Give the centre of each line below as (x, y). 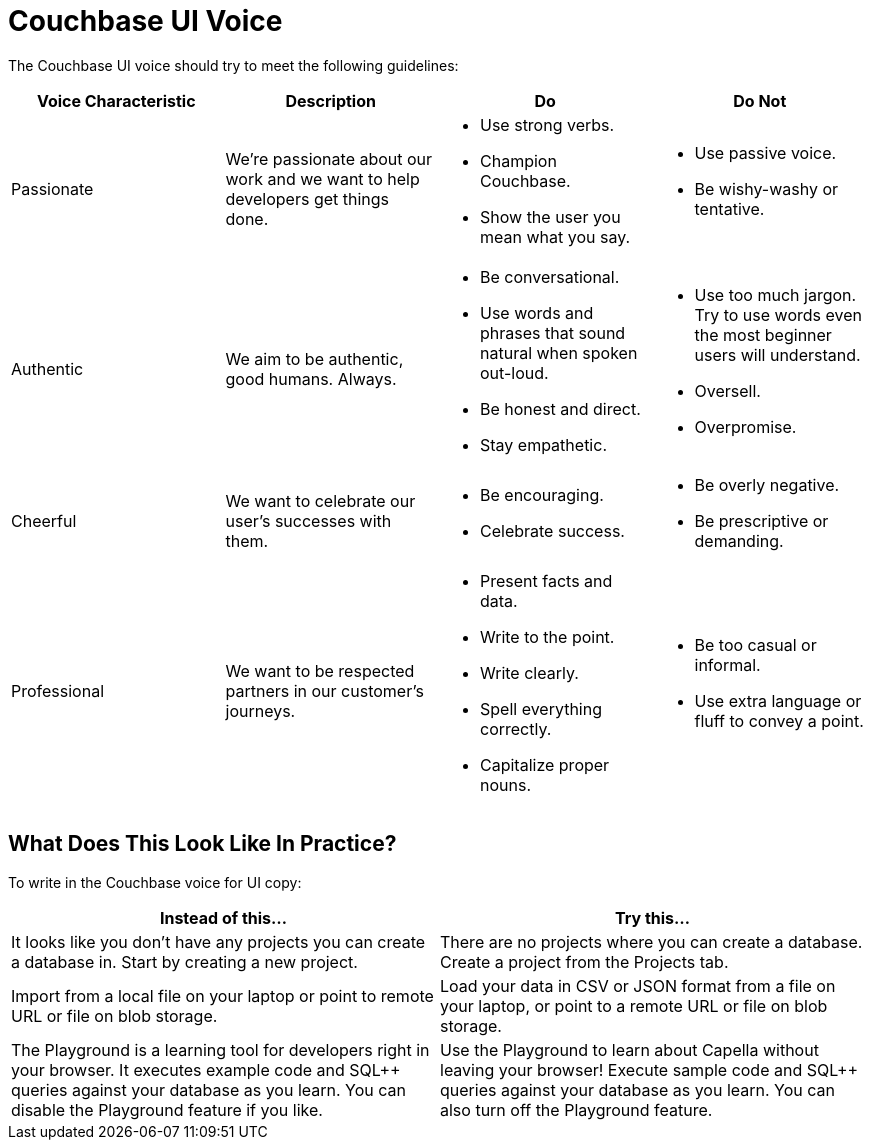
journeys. (260, 710)
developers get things (307, 198)
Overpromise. (745, 426)
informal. (727, 664)
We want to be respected (320, 670)
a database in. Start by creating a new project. (184, 961)
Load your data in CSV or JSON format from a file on (638, 985)
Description (330, 100)
